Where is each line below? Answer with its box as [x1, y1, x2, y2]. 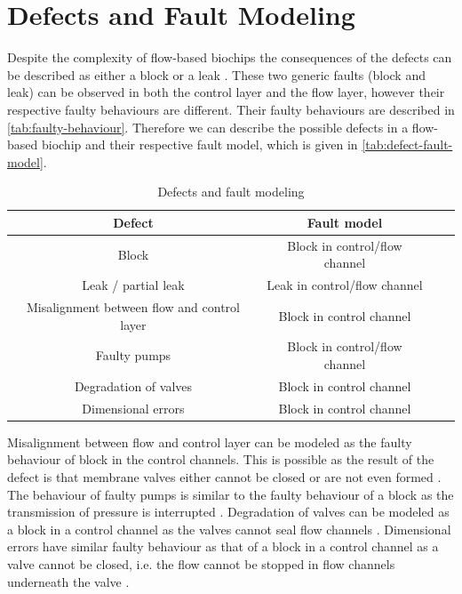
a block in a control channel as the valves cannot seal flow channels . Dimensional [7, 519, 451, 538]
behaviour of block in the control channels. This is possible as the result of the [7, 450, 434, 469]
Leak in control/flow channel [267, 276, 423, 294]
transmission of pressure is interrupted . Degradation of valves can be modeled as [7, 502, 450, 521]
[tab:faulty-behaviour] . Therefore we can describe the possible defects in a [7, 117, 409, 136]
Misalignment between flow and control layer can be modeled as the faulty [7, 432, 412, 451]
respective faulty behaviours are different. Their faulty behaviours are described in [7, 100, 455, 118]
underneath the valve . [7, 572, 130, 590]
